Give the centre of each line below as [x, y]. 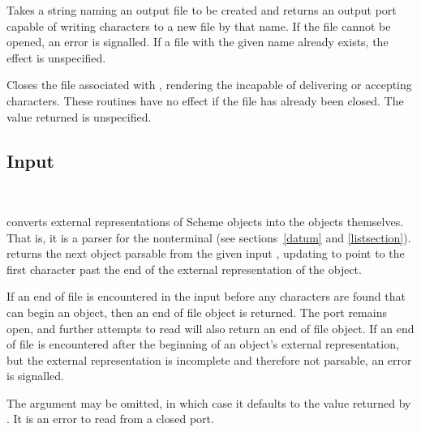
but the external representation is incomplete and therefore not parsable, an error [209, 359]
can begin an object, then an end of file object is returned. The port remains [197, 312]
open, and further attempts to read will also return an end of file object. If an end [210, 328]
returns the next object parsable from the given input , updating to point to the [206, 253]
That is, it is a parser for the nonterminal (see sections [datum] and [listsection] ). [209, 237]
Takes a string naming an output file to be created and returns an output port [202, 10]
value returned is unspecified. [79, 116]
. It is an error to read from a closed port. [110, 419]
